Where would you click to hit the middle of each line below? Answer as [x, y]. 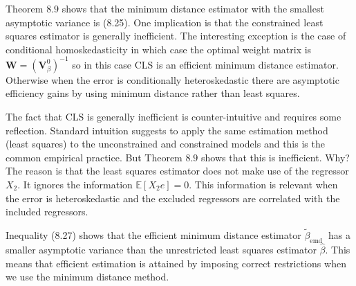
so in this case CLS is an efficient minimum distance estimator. [205, 64]
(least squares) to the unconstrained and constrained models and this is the [165, 144]
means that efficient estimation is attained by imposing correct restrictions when [176, 263]
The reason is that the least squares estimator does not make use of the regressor [177, 171]
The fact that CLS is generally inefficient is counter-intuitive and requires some [174, 117]
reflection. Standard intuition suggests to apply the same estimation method [167, 130]
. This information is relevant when [263, 185]
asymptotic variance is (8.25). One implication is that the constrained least [165, 22]
